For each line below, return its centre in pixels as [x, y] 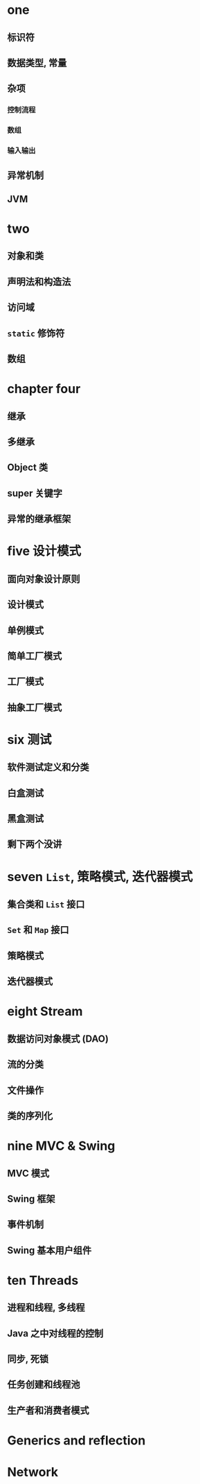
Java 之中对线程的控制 [55, 1333]
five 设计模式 [44, 551]
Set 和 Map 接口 [38, 930]
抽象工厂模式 [35, 707]
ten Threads [43, 1280]
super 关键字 [35, 493]
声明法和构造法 [39, 281]
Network [33, 1472]
